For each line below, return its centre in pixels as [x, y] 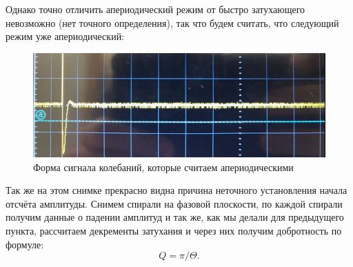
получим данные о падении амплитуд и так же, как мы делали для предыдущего [175, 217]
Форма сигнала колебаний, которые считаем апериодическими [163, 167]
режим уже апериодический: [65, 36]
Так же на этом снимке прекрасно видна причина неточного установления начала [176, 190]
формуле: [25, 244]
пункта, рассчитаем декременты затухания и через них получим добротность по [174, 230]
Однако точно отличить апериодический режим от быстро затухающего [155, 9]
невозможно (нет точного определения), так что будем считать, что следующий [172, 22]
